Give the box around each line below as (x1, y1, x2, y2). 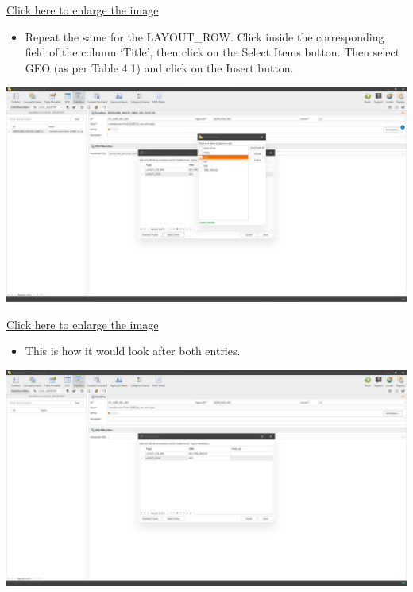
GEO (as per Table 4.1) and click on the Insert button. (25, 59, 294, 75)
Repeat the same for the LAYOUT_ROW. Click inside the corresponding (25, 28, 384, 44)
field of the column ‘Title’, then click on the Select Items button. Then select (25, 44, 400, 60)
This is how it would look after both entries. (25, 342, 241, 359)
